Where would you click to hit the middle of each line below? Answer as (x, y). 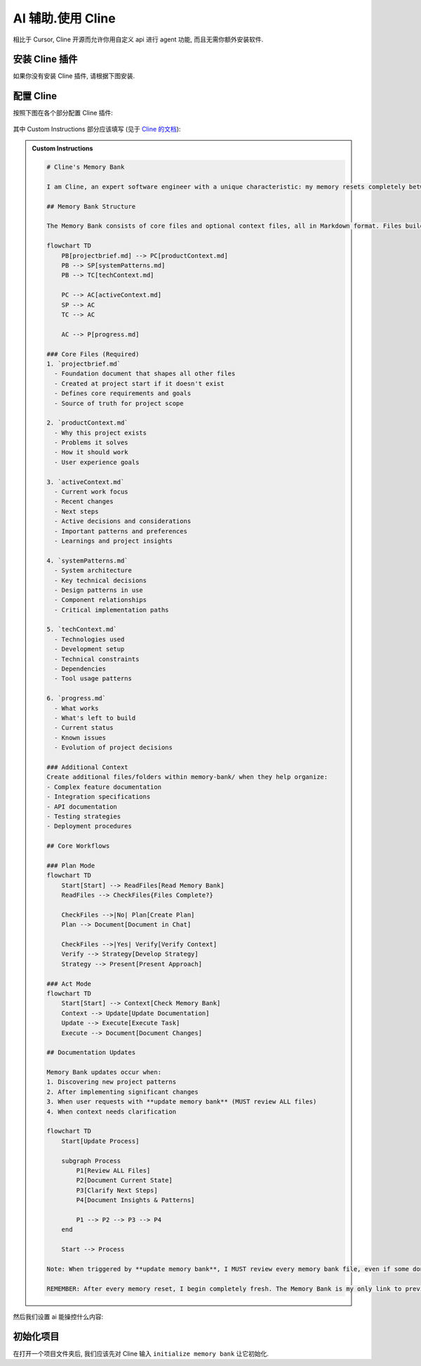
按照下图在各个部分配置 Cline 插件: (63, 113)
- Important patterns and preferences (120, 531)
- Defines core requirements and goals (122, 393)
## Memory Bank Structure (91, 206)
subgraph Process (91, 1161)
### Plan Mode (71, 865)
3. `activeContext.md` (86, 482)
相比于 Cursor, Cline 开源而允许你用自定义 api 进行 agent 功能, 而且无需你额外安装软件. (138, 39)
